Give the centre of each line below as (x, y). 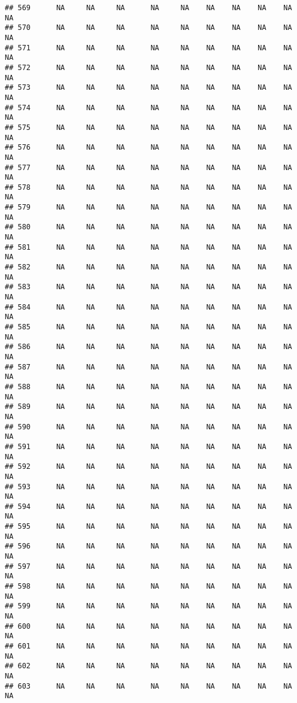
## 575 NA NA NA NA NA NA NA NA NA (148, 127)
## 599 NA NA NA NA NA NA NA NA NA (148, 606)
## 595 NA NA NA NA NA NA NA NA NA (148, 527)
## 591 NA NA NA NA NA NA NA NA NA (148, 446)
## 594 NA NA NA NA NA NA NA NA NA (148, 506)
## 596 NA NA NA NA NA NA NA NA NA (148, 546)
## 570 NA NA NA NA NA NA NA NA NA (148, 28)
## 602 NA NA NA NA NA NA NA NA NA (148, 666)
